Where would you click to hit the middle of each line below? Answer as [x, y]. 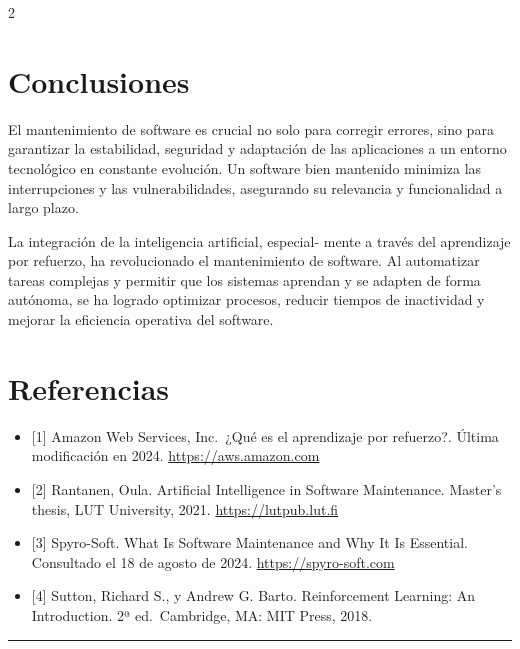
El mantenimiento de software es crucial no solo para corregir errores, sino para [251, 128]
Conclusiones [99, 80]
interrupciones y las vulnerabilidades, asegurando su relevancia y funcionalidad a [255, 187]
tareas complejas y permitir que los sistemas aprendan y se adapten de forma [244, 279]
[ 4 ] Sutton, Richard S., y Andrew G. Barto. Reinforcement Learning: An [253, 595]
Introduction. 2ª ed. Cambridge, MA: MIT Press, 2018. [202, 614]
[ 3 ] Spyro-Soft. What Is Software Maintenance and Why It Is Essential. [249, 542]
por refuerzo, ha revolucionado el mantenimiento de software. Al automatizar [244, 260]
